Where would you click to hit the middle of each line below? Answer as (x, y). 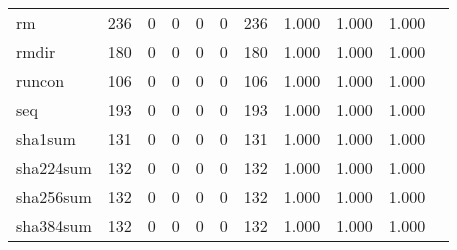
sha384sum (54, 225)
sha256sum (54, 196)
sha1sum (46, 138)
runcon (40, 80)
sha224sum (54, 167)
